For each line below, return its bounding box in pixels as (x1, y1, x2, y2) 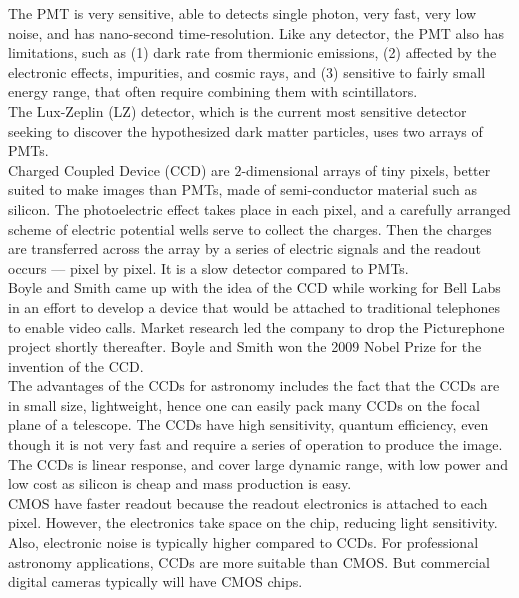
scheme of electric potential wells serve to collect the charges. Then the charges (8, 218, 492, 239)
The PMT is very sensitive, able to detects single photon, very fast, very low (8, 3, 477, 23)
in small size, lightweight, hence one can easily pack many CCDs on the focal (8, 394, 480, 415)
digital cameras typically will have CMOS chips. (8, 571, 303, 592)
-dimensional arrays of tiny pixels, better (241, 159, 491, 180)
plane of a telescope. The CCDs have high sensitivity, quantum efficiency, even (8, 414, 489, 435)
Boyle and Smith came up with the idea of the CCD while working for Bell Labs (8, 277, 501, 298)
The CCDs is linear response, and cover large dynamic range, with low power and (8, 453, 509, 474)
